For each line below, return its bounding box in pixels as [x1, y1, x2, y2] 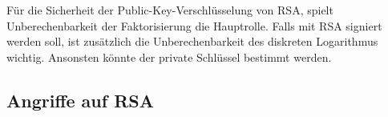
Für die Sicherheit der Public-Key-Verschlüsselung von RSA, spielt [6, 2, 333, 18]
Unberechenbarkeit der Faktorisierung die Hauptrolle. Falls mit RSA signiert [6, 17, 382, 34]
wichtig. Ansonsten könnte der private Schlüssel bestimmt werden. [6, 48, 332, 65]
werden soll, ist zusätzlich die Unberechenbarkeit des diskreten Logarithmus [6, 33, 378, 50]
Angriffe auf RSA [6, 87, 154, 112]
